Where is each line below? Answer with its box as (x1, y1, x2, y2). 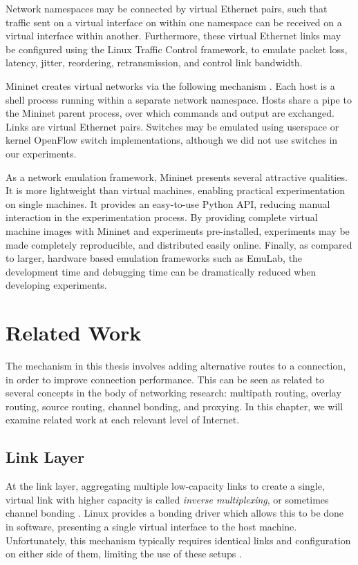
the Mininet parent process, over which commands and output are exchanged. (6, 106, 335, 120)
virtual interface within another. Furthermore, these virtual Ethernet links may (6, 28, 341, 43)
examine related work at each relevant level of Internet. (6, 412, 240, 427)
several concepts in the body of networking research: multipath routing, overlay (6, 385, 341, 400)
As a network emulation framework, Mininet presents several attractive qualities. (6, 169, 348, 184)
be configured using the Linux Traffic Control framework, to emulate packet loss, (6, 41, 348, 56)
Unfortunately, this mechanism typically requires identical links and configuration (6, 533, 351, 547)
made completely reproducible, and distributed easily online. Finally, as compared (6, 237, 352, 251)
